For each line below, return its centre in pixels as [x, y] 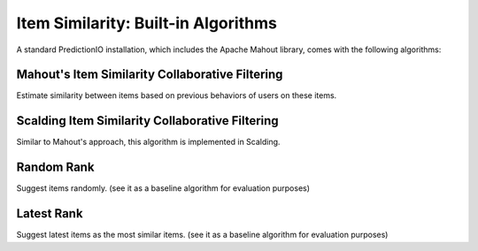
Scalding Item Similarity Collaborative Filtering [147, 121]
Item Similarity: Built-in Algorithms [147, 23]
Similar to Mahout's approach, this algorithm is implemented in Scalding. [148, 142]
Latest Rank [50, 213]
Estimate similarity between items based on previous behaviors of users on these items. [177, 95]
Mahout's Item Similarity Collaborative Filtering [150, 75]
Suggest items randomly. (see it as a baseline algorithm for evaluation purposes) [163, 188]
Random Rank [55, 167]
